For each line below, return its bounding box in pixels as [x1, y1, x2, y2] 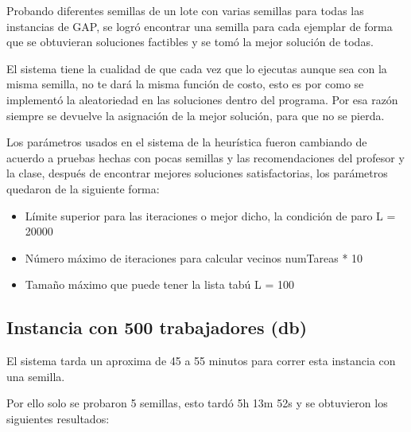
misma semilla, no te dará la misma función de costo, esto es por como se [6, 76, 364, 92]
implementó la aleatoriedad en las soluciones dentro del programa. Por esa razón [6, 91, 398, 107]
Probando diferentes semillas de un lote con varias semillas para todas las [6, 2, 364, 18]
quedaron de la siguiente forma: [6, 180, 160, 197]
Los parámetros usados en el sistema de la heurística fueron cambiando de [6, 134, 367, 150]
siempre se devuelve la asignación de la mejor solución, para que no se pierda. [6, 107, 385, 123]
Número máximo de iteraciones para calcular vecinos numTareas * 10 [25, 249, 363, 266]
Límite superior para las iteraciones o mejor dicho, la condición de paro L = [25, 207, 396, 224]
